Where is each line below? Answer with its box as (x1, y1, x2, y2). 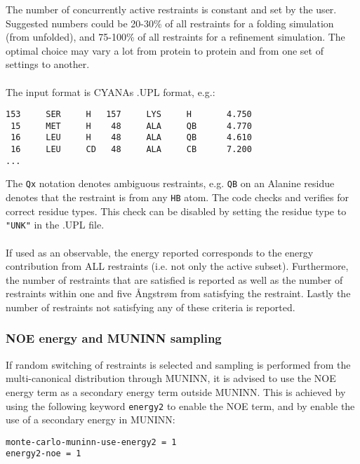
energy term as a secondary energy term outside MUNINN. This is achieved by (6, 384, 346, 399)
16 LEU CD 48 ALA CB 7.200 (11, 144, 252, 155)
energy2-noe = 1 (6, 449, 81, 459)
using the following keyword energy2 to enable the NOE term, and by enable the (6, 398, 355, 413)
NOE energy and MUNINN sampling (6, 329, 222, 347)
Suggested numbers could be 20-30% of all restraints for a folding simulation (6, 15, 334, 30)
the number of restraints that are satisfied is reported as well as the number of (6, 272, 343, 287)
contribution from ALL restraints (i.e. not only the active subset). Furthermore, (6, 259, 349, 273)
